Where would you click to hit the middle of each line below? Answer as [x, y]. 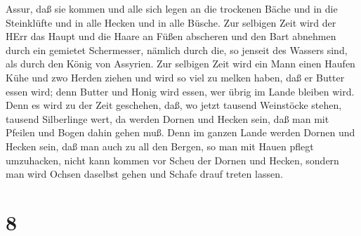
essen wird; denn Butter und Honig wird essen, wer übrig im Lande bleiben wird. [180, 91]
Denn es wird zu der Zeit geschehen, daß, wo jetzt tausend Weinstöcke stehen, [174, 105]
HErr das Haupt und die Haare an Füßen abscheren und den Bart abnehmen [171, 36]
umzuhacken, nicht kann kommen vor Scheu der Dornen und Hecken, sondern [172, 160]
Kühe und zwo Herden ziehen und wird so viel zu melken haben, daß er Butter [175, 77]
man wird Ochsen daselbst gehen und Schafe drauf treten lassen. [144, 174]
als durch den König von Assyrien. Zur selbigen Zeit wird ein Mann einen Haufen [180, 64]
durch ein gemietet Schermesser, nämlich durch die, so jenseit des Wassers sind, [177, 50]
